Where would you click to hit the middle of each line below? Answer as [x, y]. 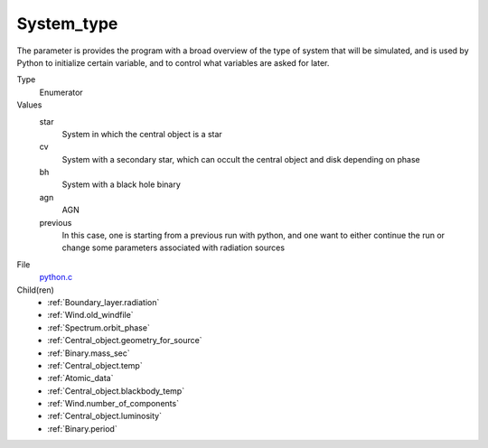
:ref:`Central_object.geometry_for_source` [125, 341]
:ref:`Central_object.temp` [95, 365]
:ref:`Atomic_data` [80, 378]
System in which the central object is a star [142, 134]
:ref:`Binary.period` [82, 428]
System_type [67, 23]
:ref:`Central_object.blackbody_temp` [116, 391]
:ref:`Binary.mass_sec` [89, 353]
